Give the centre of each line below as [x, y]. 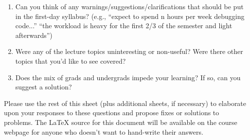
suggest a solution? [44, 87]
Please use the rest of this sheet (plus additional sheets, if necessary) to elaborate [125, 103]
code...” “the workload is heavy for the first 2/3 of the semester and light [124, 26]
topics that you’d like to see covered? [71, 61]
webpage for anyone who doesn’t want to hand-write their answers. [104, 131]
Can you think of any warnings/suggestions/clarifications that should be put [129, 6]
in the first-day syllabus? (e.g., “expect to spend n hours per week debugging [130, 16]
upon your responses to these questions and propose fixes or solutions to [112, 113]
